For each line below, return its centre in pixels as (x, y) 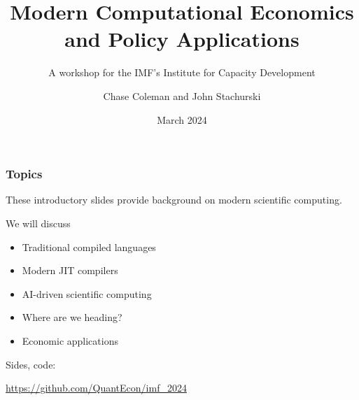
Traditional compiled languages (89, 247)
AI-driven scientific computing (87, 293)
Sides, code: (31, 364)
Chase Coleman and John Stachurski (182, 95)
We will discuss (38, 223)
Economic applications (70, 340)
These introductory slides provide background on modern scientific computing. (174, 200)
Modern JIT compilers (70, 270)
